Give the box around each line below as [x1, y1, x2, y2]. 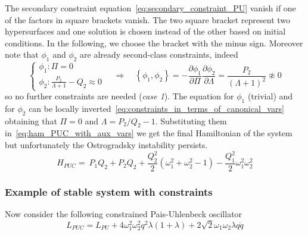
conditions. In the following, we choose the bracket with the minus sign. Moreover [5, 36, 303, 49]
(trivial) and [247, 90, 293, 102]
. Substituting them [155, 114, 227, 127]
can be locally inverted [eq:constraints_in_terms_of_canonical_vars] [29, 102, 284, 114]
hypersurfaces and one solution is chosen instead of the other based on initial [5, 25, 286, 37]
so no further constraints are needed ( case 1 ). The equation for [5, 90, 234, 102]
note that [5, 48, 39, 61]
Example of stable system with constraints [5, 184, 213, 199]
